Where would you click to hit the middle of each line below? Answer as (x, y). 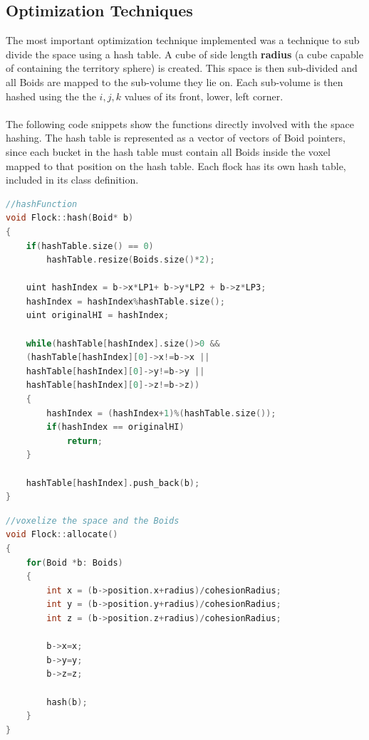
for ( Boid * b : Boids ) (74, 562)
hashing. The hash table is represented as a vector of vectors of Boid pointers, (176, 138)
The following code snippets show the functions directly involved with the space (180, 123)
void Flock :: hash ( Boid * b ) (70, 218)
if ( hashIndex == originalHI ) (115, 427)
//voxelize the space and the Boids (93, 520)
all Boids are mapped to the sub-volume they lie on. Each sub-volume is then (175, 81)
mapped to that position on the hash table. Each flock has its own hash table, (176, 165)
